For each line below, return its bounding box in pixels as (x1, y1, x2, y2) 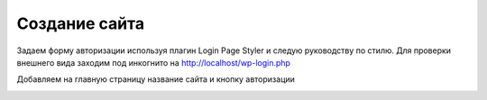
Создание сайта (16, 14, 144, 33)
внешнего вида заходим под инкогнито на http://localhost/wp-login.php (16, 57, 290, 68)
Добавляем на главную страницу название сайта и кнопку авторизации (16, 74, 295, 85)
